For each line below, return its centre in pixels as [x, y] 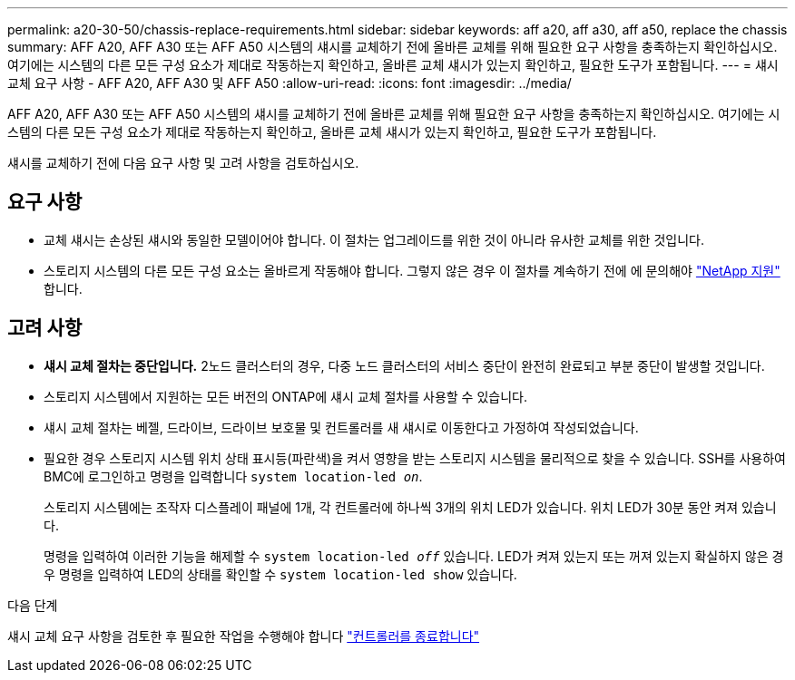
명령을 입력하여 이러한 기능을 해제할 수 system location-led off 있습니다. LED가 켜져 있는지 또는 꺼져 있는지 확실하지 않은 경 [414, 556]
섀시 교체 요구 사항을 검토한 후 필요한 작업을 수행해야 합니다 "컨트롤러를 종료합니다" [244, 636]
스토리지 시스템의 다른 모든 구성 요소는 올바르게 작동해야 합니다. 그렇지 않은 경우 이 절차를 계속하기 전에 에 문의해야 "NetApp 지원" [412, 270]
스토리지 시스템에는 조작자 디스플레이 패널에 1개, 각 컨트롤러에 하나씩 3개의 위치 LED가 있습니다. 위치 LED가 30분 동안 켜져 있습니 [410, 507]
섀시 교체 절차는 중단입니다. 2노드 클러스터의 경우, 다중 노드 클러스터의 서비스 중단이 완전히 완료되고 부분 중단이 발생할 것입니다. [404, 365]
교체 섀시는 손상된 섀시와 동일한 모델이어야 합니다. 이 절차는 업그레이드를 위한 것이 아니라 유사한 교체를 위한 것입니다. [374, 239]
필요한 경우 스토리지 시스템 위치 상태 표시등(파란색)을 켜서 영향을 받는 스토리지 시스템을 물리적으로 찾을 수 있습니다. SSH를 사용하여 [415, 458]
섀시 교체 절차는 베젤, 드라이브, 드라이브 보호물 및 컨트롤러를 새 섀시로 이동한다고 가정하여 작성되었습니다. [341, 427]
